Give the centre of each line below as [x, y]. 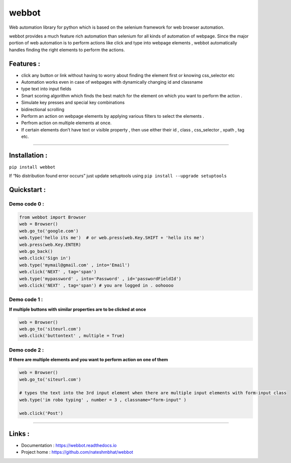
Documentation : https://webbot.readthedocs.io [69, 445]
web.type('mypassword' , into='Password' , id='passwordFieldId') [100, 278]
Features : [25, 64]
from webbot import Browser [53, 217]
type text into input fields [46, 89]
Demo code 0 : [27, 204]
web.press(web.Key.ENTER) [50, 244]
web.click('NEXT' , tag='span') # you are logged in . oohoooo [97, 285]
